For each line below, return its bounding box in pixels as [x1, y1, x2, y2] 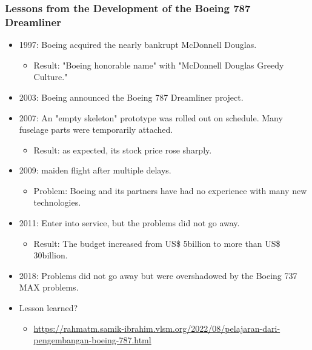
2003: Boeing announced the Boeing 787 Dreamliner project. [19, 90, 244, 103]
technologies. [33, 196, 81, 209]
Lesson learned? [19, 301, 78, 314]
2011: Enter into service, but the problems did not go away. [19, 217, 240, 229]
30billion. [33, 249, 68, 261]
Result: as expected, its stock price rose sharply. [33, 143, 212, 156]
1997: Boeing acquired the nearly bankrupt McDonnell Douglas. [19, 38, 257, 51]
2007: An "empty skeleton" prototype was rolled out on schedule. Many [19, 111, 283, 124]
